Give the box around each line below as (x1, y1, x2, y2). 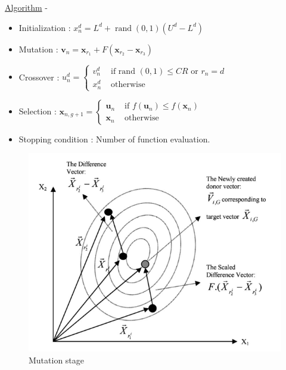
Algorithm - (5, 1, 48, 13)
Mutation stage (29, 353, 85, 366)
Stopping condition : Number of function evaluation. (18, 132, 210, 145)
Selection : (18, 104, 57, 117)
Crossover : (18, 70, 60, 83)
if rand (111, 67, 135, 76)
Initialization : (18, 21, 71, 33)
